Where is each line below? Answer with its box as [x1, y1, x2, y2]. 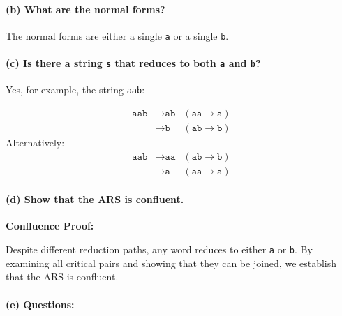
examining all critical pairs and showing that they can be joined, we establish [6, 255, 337, 270]
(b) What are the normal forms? [6, 1, 165, 16]
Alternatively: [6, 135, 65, 150]
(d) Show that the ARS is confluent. [6, 192, 184, 206]
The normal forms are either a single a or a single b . [6, 28, 229, 43]
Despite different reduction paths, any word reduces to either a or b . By [6, 242, 313, 257]
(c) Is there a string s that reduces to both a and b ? [6, 56, 261, 70]
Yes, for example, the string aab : [6, 82, 145, 97]
